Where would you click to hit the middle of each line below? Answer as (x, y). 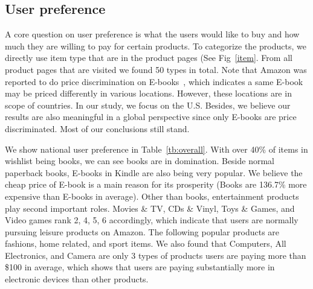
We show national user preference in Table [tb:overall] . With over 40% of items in (156, 149)
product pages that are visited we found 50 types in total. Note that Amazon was (156, 69)
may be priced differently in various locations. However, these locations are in (148, 93)
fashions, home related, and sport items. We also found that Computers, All (146, 243)
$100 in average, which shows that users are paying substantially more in (140, 267)
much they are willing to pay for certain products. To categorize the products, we (156, 46)
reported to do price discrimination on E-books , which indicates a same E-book (154, 81)
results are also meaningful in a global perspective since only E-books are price (151, 117)
